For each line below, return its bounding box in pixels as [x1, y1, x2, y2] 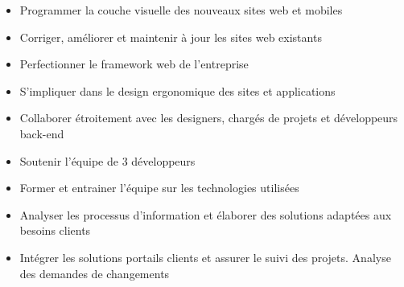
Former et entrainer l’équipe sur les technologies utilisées [19, 179, 299, 196]
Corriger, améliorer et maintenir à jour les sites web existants [19, 28, 322, 45]
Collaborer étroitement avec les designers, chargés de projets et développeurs [19, 109, 398, 126]
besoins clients [19, 222, 91, 239]
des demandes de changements [19, 264, 170, 281]
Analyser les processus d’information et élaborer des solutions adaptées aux [19, 206, 392, 223]
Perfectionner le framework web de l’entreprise [19, 55, 249, 72]
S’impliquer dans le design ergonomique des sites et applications [19, 82, 336, 99]
